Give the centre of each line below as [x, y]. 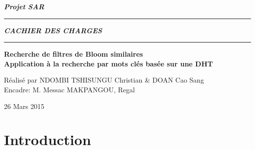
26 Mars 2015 [24, 106]
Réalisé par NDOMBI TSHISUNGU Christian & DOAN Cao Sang [104, 80]
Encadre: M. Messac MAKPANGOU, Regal [69, 89]
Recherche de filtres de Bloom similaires [74, 54]
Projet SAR [24, 6]
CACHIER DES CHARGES [53, 30]
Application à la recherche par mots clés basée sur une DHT [109, 63]
